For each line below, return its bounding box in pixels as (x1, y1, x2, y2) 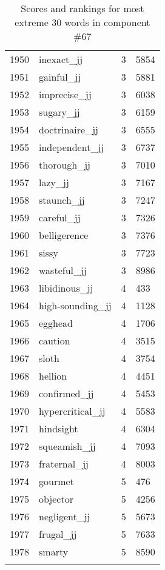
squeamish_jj (39, 439, 96, 453)
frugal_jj (39, 527, 77, 541)
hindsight (39, 421, 78, 435)
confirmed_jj (39, 386, 94, 400)
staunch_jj (39, 193, 85, 207)
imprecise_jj (39, 87, 92, 101)
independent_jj (39, 140, 104, 154)
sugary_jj (39, 105, 80, 119)
